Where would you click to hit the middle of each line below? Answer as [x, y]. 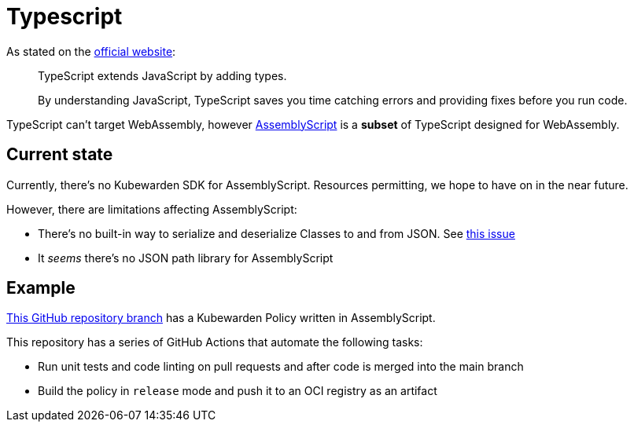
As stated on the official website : [91, 51]
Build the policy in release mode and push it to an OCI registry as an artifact [238, 391]
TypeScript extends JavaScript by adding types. [162, 75]
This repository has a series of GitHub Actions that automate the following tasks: [215, 342]
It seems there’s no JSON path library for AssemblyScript [186, 258]
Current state [60, 155]
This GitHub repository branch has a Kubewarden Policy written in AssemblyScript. [221, 318]
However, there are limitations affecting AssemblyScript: [152, 209]
